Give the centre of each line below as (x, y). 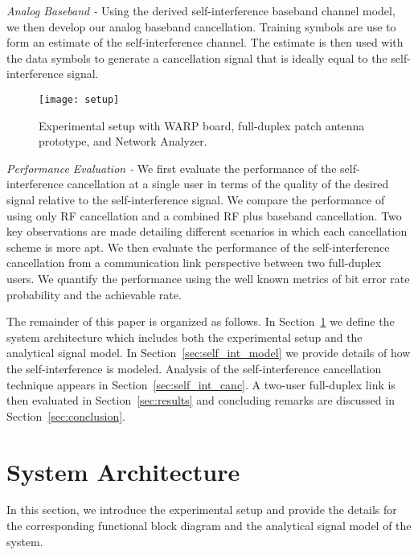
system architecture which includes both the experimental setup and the (184, 337)
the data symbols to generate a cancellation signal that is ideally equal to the (197, 58)
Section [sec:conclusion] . (66, 415)
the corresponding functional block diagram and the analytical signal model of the (209, 526)
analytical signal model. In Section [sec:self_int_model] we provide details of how (209, 353)
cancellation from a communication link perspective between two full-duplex (194, 263)
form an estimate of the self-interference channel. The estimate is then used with (205, 42)
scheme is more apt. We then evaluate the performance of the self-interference (198, 247)
